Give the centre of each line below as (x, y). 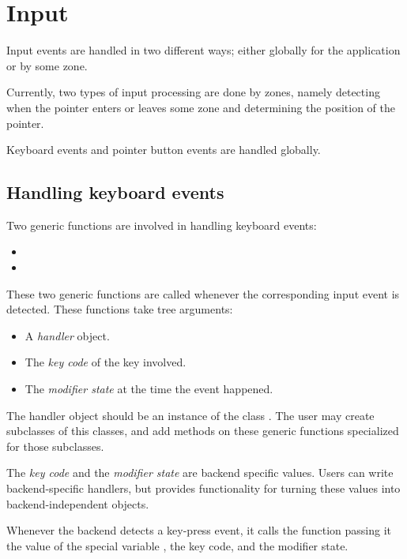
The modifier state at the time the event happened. (149, 389)
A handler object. (67, 335)
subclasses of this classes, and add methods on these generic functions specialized (203, 431)
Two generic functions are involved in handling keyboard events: (162, 225)
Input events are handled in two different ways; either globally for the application (203, 50)
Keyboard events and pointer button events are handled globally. (164, 150)
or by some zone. (47, 65)
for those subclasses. (55, 446)
